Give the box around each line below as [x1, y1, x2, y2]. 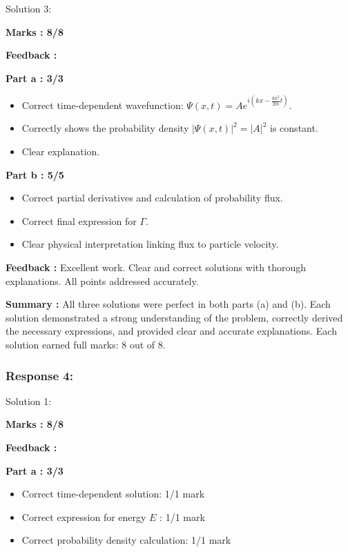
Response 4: [6, 366, 73, 384]
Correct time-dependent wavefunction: [21, 97, 184, 112]
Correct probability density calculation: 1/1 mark [21, 533, 231, 547]
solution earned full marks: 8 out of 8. [6, 337, 166, 351]
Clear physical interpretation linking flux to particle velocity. [21, 237, 279, 251]
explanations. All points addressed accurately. [6, 273, 199, 288]
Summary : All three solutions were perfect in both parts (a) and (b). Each [6, 297, 331, 311]
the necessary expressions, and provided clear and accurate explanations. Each [6, 324, 337, 338]
